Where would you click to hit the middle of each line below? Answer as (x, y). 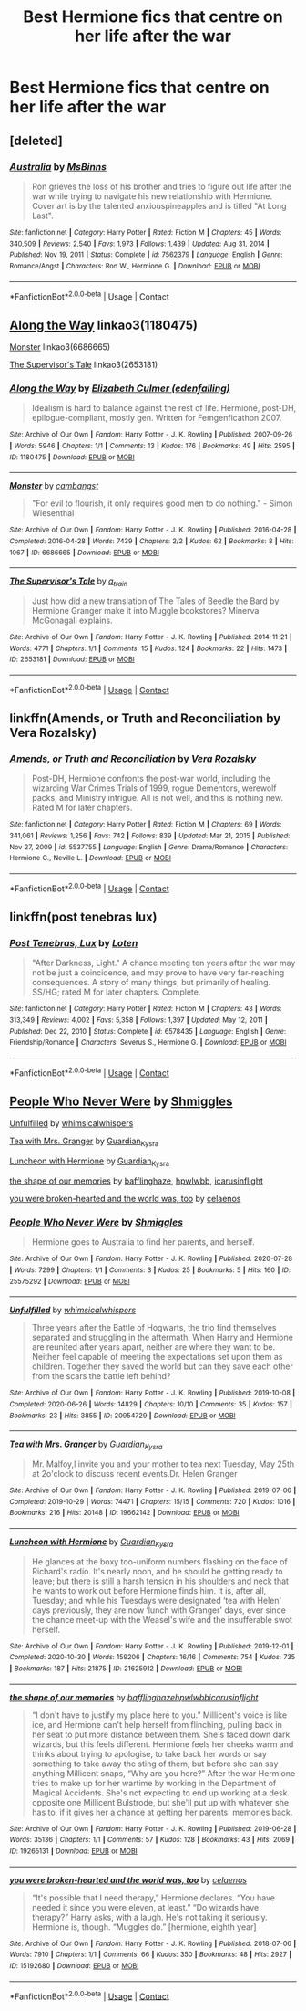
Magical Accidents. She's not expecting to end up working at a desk (159, 1793)
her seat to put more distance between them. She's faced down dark (161, 1734)
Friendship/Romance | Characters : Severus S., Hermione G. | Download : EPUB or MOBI (148, 1043)
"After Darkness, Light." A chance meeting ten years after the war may (163, 963)
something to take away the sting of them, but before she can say (155, 1764)
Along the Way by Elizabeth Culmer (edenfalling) (120, 388)
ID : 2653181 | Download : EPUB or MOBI (72, 659)
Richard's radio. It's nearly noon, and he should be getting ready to (157, 1571)
